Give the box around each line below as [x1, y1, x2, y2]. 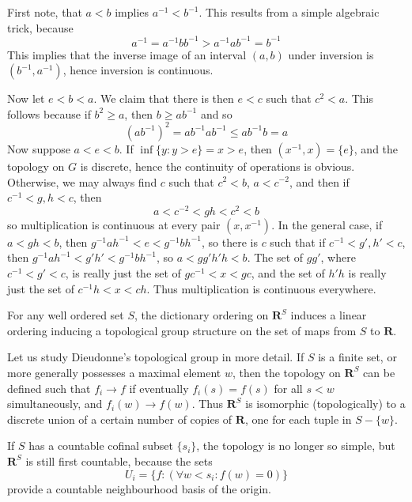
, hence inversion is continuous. [62, 62, 214, 78]
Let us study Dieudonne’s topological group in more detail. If [7, 349, 304, 365]
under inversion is [288, 46, 374, 62]
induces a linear [290, 307, 367, 323]
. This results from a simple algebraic [198, 4, 380, 20]
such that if [270, 233, 326, 250]
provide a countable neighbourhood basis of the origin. [7, 480, 271, 496]
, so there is [202, 233, 258, 250]
